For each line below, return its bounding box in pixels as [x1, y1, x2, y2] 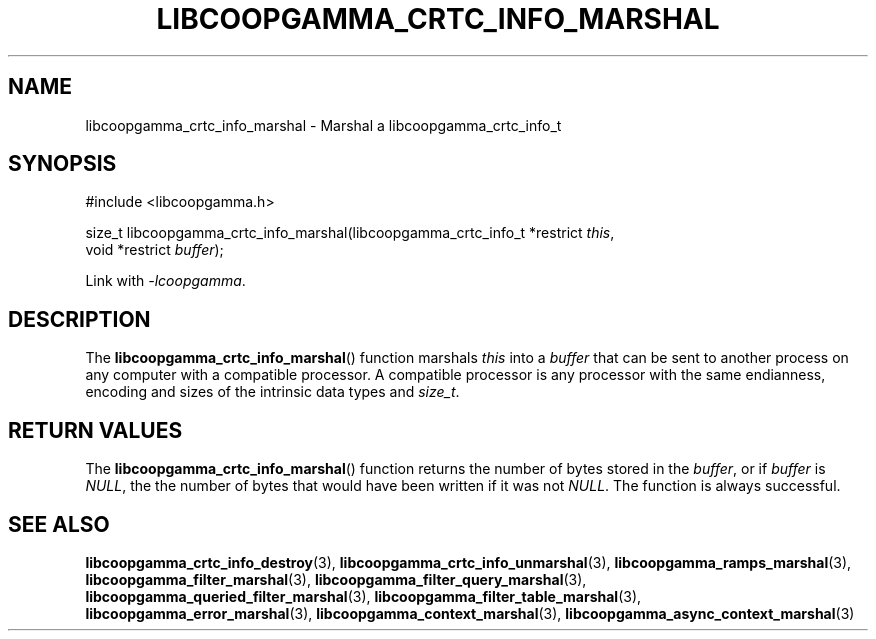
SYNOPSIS [8, 151, 117, 177]
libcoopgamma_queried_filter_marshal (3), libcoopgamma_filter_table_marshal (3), [85, 587, 642, 605]
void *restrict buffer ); [85, 241, 224, 259]
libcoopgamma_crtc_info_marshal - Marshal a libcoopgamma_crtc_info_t [85, 116, 562, 134]
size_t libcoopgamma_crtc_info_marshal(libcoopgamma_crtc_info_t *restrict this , [85, 224, 615, 242]
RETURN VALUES [8, 417, 183, 443]
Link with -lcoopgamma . [85, 272, 246, 290]
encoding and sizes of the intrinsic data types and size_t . [85, 383, 460, 401]
